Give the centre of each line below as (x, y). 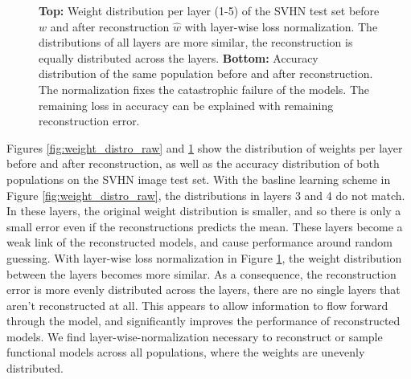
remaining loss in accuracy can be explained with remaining (186, 105)
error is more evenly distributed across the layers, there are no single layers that (203, 289)
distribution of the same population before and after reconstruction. (206, 73)
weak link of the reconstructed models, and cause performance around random (199, 242)
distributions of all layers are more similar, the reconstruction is (196, 42)
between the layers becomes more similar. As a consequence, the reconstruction (201, 273)
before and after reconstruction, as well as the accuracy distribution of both (193, 163)
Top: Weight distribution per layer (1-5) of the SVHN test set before (209, 10)
